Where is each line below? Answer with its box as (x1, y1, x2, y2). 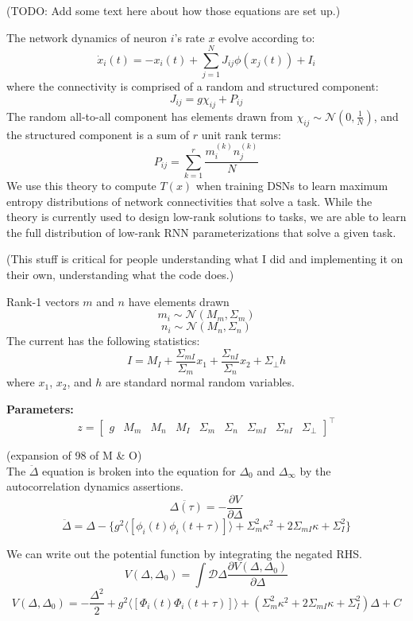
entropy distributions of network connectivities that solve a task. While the (6, 192, 372, 209)
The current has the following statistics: (6, 332, 200, 349)
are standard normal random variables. (105, 374, 295, 390)
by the (299, 462, 331, 479)
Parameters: (6, 400, 74, 417)
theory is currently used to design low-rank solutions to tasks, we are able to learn (6, 208, 407, 225)
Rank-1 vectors (6, 293, 79, 309)
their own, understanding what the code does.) (6, 266, 234, 283)
